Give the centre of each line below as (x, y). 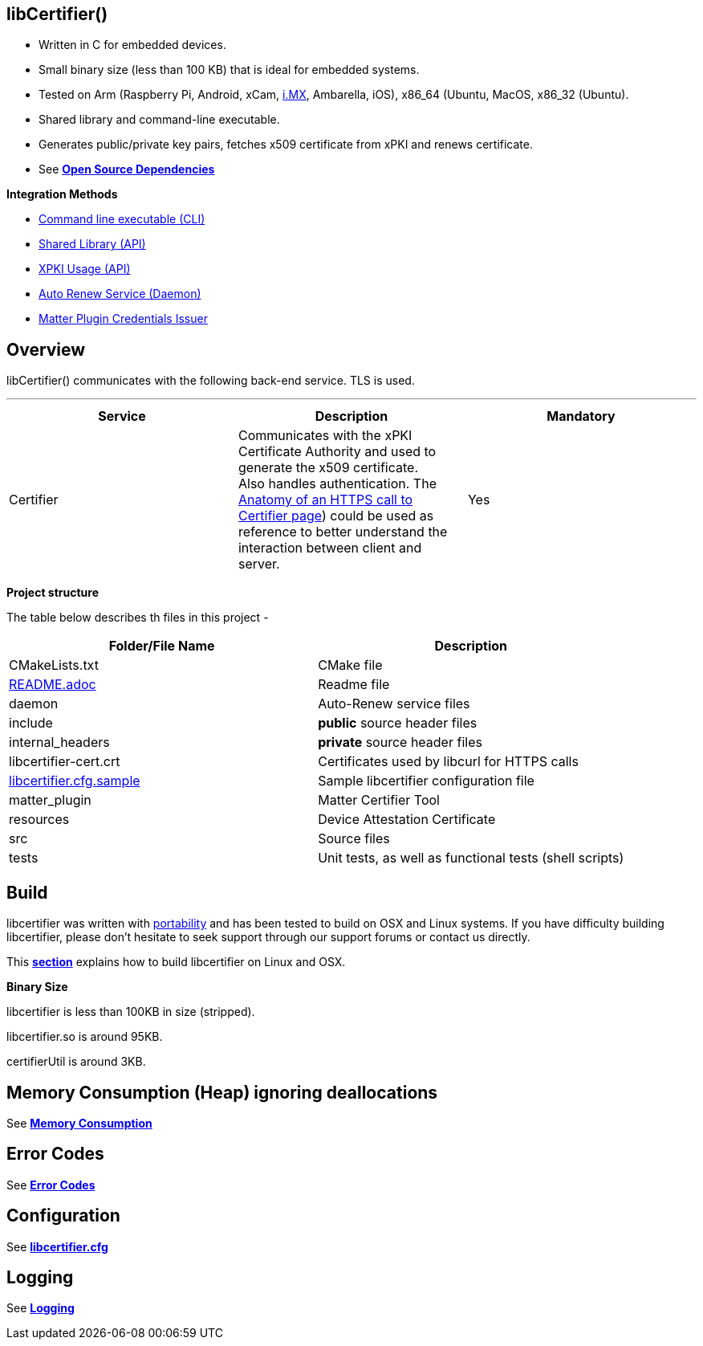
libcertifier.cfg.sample (75, 781)
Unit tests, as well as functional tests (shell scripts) (471, 858)
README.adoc (53, 685)
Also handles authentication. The (337, 484)
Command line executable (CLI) (122, 219)
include (31, 723)
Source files (354, 839)
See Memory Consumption (79, 1123)
